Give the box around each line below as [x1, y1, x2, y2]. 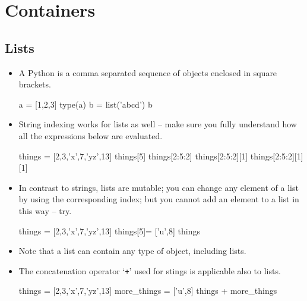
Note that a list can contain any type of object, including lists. [18, 244, 246, 257]
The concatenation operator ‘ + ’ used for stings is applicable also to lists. [18, 264, 281, 277]
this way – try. [18, 204, 72, 217]
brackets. [18, 78, 51, 90]
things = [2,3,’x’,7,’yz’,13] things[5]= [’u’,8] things [18, 224, 200, 237]
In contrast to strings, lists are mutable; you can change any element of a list [18, 181, 299, 193]
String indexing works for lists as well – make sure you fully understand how [18, 118, 297, 130]
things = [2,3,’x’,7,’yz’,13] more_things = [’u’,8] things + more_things [18, 284, 277, 297]
